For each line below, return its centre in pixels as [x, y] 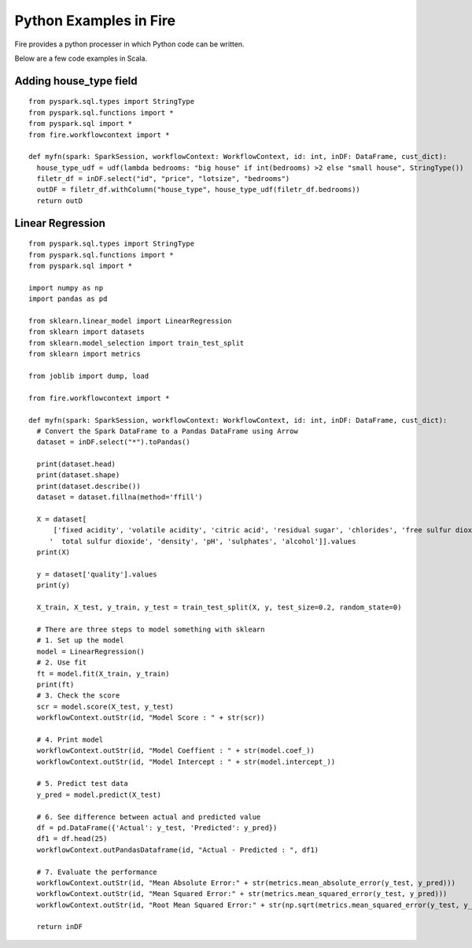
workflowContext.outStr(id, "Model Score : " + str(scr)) [151, 718]
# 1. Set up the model [80, 641]
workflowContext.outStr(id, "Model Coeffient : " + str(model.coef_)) [175, 751]
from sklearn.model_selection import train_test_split [136, 343]
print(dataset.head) [76, 464]
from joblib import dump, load [89, 376]
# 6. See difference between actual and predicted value [149, 817]
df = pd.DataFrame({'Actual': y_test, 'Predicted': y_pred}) [157, 828]
